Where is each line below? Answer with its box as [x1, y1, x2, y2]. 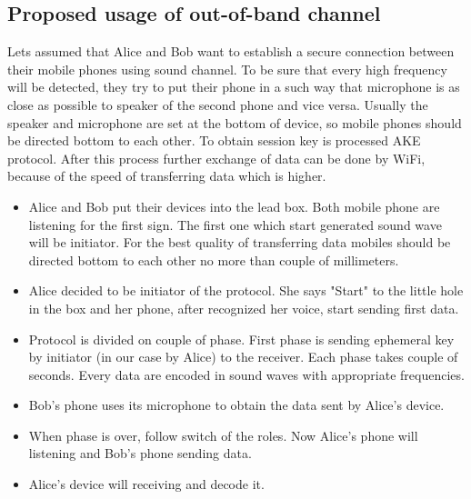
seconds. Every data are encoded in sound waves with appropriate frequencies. [28, 364, 465, 384]
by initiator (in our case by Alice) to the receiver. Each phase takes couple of [28, 347, 458, 366]
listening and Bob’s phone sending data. [28, 444, 252, 463]
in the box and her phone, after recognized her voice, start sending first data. [28, 298, 459, 317]
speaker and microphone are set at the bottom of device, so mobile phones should [7, 113, 462, 132]
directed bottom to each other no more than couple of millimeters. [28, 250, 399, 269]
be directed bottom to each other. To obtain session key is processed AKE [7, 131, 421, 150]
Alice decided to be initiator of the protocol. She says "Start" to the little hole [28, 281, 464, 300]
